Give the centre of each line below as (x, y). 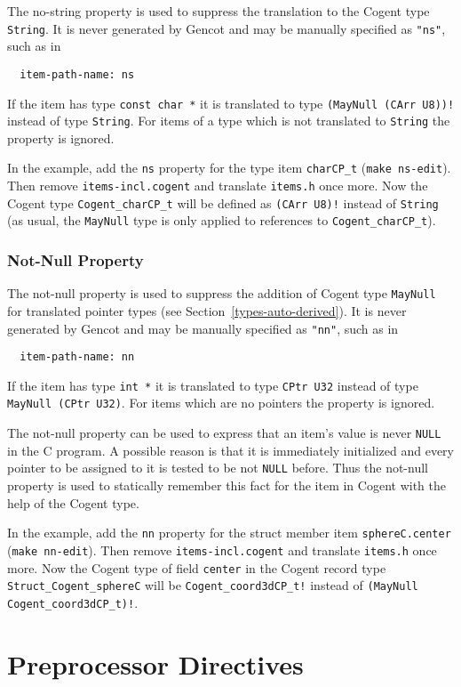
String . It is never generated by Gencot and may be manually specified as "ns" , (227, 28)
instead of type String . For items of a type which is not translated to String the (229, 121)
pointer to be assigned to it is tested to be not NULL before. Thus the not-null (218, 468)
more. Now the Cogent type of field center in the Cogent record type (197, 567)
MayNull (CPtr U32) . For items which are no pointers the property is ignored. (221, 403)
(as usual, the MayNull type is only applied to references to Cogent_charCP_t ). (222, 220)
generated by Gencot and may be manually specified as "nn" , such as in (203, 328)
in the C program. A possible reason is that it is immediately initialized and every (230, 450)
